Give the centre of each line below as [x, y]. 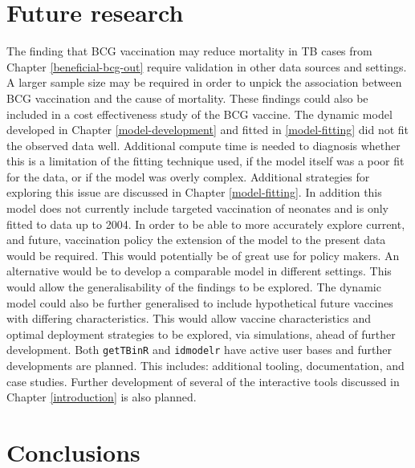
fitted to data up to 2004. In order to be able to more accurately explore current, [206, 224]
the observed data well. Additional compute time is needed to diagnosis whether [203, 145]
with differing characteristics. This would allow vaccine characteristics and [189, 318]
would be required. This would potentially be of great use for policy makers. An [203, 255]
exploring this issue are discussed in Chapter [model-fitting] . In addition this [194, 192]
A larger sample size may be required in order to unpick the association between [204, 82]
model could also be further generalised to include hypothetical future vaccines [200, 302]
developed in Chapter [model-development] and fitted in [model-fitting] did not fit [208, 130]
